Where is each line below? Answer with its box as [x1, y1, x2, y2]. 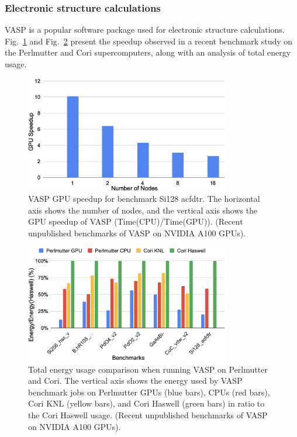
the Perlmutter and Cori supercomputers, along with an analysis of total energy [5, 46, 291, 59]
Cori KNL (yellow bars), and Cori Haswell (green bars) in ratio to [28, 397, 265, 410]
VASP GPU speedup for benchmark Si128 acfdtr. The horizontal [28, 192, 260, 205]
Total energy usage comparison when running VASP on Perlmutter [28, 363, 268, 375]
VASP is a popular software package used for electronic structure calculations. [5, 23, 285, 36]
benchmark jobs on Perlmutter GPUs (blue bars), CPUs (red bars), [28, 386, 270, 398]
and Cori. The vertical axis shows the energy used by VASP [28, 374, 243, 387]
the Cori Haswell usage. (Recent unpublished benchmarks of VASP [28, 409, 268, 421]
